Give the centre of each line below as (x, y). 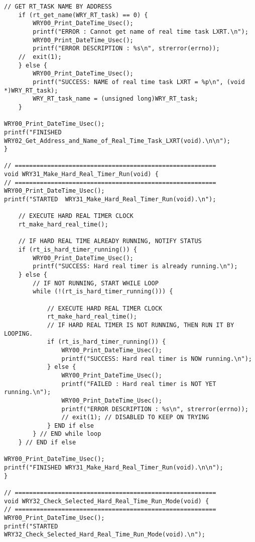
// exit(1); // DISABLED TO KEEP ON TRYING (135, 417)
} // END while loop (67, 434)
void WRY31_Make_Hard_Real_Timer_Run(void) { (81, 174)
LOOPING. (19, 333)
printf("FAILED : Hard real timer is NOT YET (139, 384)
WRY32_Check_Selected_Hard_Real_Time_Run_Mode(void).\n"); (105, 535)
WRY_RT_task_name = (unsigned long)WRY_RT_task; (115, 99)
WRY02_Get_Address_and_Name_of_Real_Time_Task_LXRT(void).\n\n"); (117, 141)
